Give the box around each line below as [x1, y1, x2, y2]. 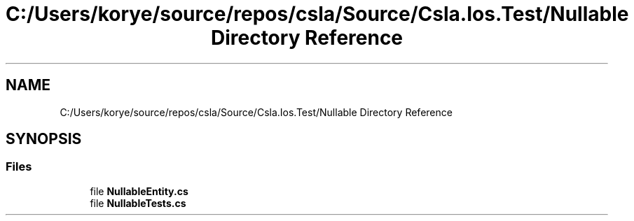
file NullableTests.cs [90, 197, 186, 209]
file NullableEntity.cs [90, 185, 188, 197]
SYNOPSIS [6, 130, 82, 148]
